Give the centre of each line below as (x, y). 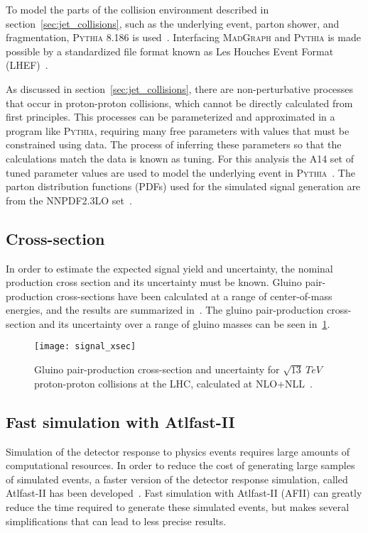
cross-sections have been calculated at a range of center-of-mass (194, 296)
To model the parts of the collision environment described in (137, 9)
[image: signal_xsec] (85, 347)
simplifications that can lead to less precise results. (116, 521)
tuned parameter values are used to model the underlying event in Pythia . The (180, 172)
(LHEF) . (27, 65)
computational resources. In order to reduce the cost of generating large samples (180, 465)
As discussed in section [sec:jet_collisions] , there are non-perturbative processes (180, 88)
